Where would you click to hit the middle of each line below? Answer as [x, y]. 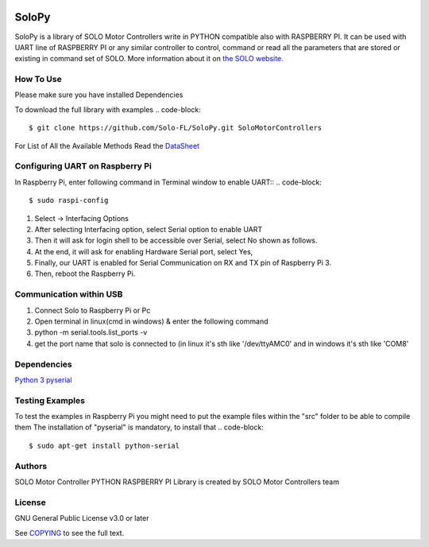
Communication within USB [69, 294]
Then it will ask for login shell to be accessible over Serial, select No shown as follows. [176, 241]
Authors [31, 466]
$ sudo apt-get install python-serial [104, 446]
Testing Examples [50, 400]
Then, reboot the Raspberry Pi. [85, 273]
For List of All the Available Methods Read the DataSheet [107, 145]
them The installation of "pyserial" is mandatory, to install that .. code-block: [139, 427]
